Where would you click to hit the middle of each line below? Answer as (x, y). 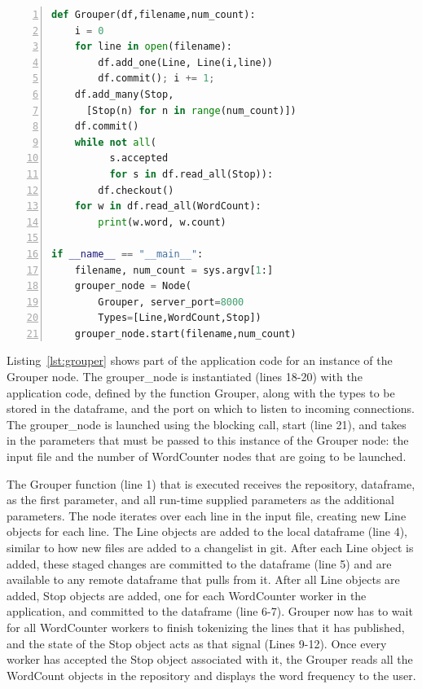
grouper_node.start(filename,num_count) (185, 334)
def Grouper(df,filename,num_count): (154, 15)
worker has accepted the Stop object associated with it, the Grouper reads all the (210, 659)
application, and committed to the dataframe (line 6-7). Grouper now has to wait (210, 611)
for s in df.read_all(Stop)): (191, 174)
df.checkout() (136, 190)
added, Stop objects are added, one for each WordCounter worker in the (187, 595)
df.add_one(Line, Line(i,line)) (186, 62)
